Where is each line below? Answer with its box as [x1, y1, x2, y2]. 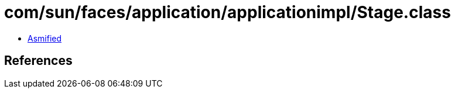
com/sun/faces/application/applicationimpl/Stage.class [4, 2, 451, 22]
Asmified [28, 33, 62, 43]
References [4, 53, 73, 68]
